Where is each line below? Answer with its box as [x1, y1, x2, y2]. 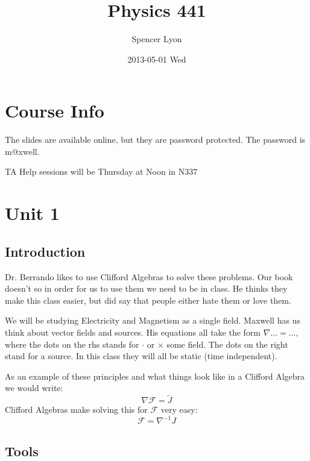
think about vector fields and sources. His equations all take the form [5, 325, 261, 338]
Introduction [5, 242, 86, 260]
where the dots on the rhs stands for [5, 337, 139, 350]
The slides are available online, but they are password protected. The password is [5, 133, 306, 146]
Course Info [5, 98, 104, 123]
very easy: [160, 403, 198, 416]
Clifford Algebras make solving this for [5, 403, 148, 416]
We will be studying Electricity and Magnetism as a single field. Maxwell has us [5, 314, 300, 327]
